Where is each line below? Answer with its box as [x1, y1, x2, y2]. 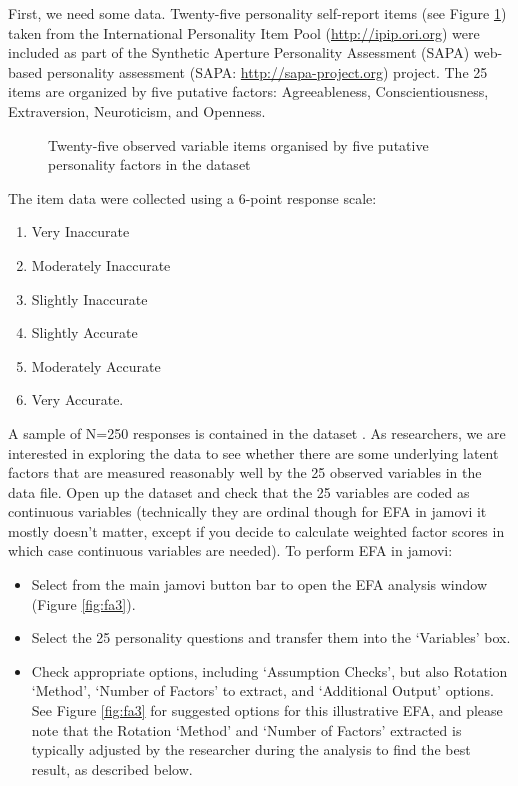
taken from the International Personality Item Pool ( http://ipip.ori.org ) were [8, 22, 480, 43]
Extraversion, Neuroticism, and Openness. [8, 100, 266, 121]
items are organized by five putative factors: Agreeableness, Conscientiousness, [8, 81, 489, 102]
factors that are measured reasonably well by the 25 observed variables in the [8, 462, 482, 483]
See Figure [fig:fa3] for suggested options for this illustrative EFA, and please [31, 700, 503, 721]
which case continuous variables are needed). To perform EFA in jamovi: [8, 540, 453, 561]
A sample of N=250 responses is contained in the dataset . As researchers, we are [8, 422, 506, 443]
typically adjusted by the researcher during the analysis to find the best [31, 739, 471, 760]
